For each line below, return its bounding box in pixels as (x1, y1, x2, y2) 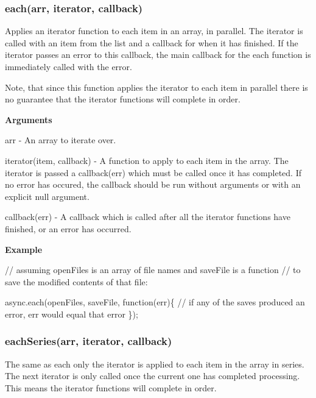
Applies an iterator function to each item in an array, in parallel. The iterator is (5, 24, 303, 37)
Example (5, 243, 43, 255)
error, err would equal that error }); (5, 307, 138, 320)
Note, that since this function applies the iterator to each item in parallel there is (5, 80, 308, 93)
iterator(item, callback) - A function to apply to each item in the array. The (5, 154, 289, 166)
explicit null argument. (5, 190, 90, 202)
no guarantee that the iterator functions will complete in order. (5, 93, 241, 105)
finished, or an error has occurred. (5, 222, 132, 235)
